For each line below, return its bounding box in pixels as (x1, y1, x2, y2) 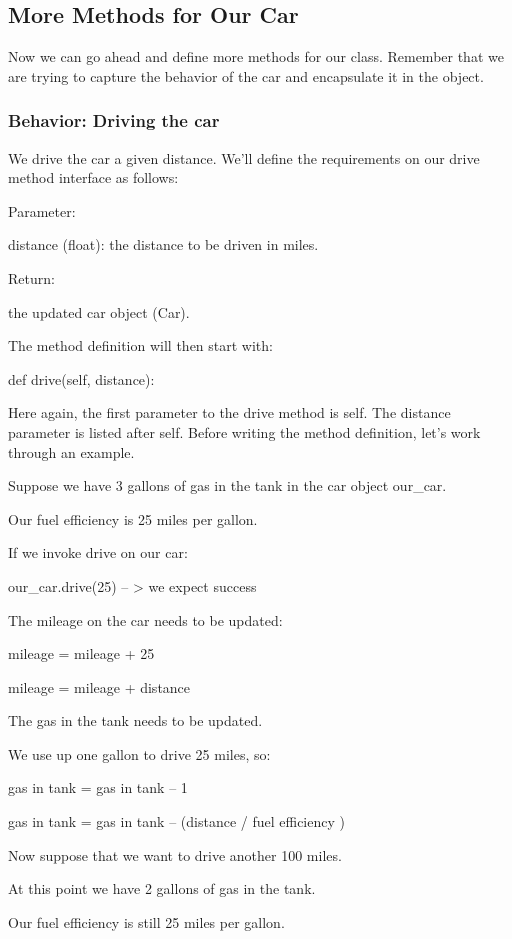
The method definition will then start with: (8, 335, 273, 356)
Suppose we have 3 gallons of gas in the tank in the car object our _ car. (8, 475, 447, 496)
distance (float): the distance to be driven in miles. (8, 234, 319, 255)
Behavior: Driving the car (8, 108, 220, 133)
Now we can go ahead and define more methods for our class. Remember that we (8, 46, 504, 67)
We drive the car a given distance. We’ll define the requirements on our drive (8, 147, 480, 168)
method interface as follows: (8, 167, 179, 188)
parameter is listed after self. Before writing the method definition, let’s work (8, 421, 481, 442)
